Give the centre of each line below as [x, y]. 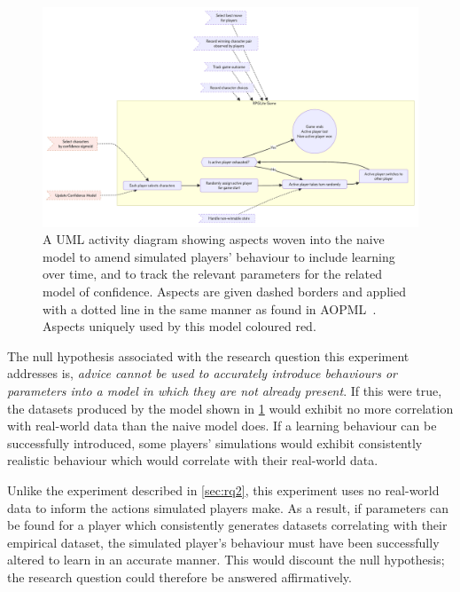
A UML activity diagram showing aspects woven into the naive [214, 239]
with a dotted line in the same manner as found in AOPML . [210, 308]
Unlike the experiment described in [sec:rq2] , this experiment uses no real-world [223, 489]
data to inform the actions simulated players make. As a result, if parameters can [228, 507]
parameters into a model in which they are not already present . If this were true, [225, 390]
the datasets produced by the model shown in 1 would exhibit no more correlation [230, 408]
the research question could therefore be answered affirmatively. [179, 576]
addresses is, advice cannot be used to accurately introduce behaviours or [203, 373]
